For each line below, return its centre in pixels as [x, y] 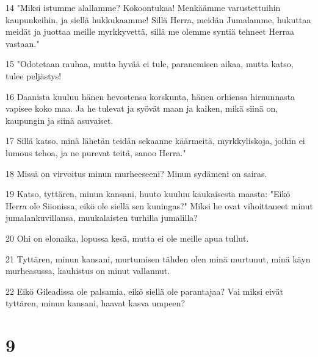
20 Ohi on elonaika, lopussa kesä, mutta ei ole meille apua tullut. [127, 238]
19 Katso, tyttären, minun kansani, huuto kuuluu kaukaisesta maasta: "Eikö [148, 194]
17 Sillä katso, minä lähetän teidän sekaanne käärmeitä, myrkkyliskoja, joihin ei [155, 141]
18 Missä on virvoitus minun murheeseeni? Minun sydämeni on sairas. [136, 173]
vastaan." [23, 43]
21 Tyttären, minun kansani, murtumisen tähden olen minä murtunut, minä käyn [158, 258]
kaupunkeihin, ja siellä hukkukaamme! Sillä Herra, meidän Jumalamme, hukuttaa [158, 19]
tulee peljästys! [34, 75]
